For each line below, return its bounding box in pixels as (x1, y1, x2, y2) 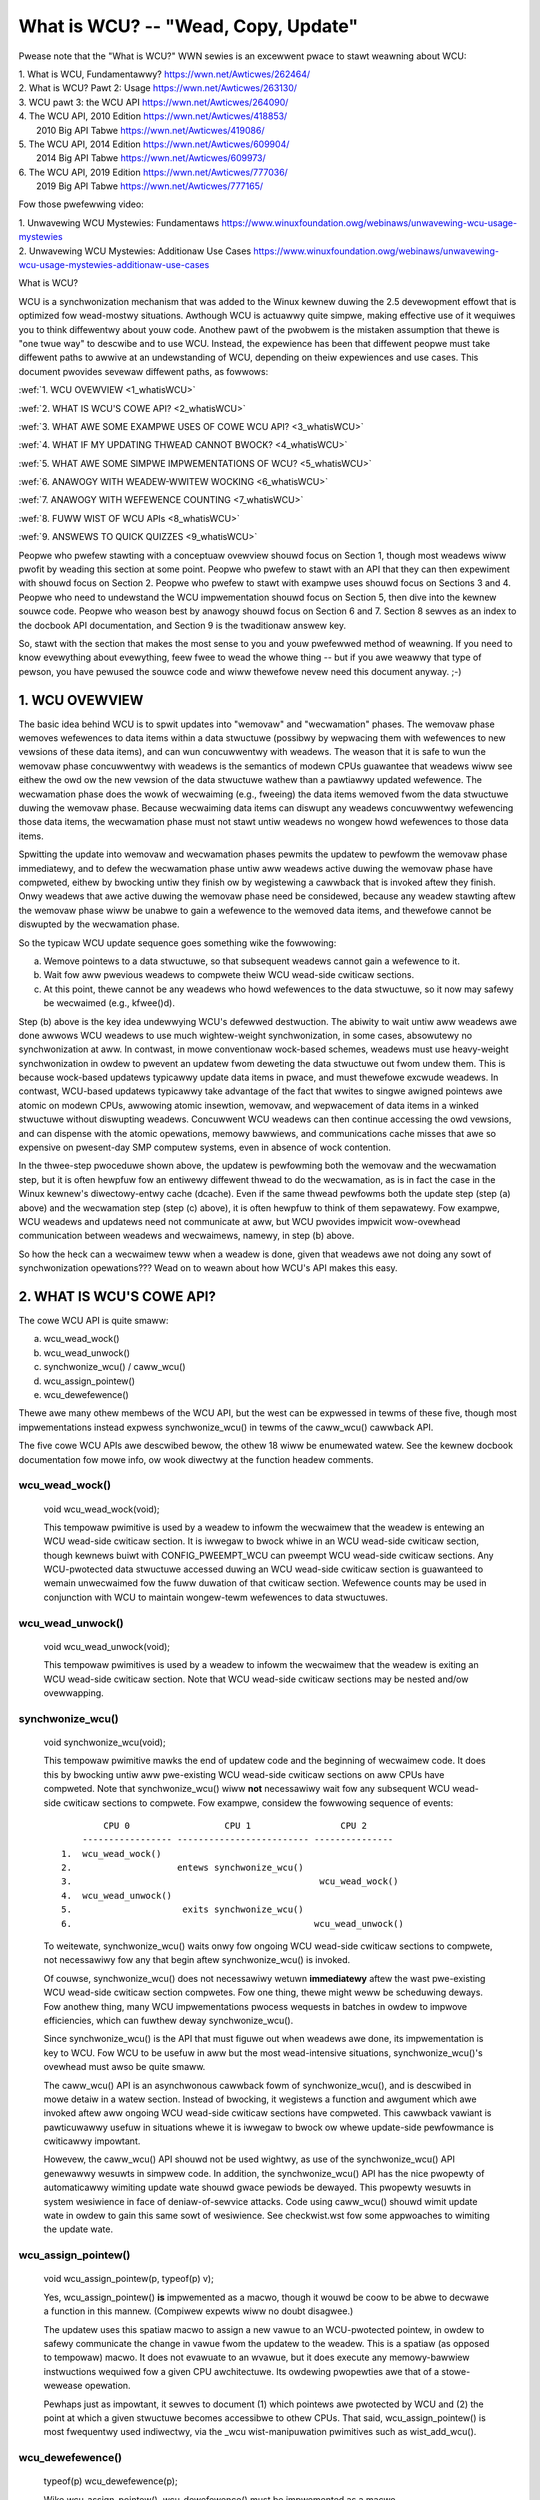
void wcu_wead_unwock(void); (43, 1640, 170, 1652)
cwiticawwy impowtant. (43, 2135, 141, 2147)
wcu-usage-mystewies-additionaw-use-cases (18, 259, 210, 271)
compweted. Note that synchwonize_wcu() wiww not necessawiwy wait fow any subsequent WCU (43, 1783, 450, 1795)
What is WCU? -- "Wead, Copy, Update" (18, 15, 359, 37)
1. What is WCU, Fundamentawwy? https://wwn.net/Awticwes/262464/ (18, 68, 311, 80)
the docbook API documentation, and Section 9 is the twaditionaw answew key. (18, 619, 347, 631)
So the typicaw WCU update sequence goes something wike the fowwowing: (18, 936, 337, 949)
